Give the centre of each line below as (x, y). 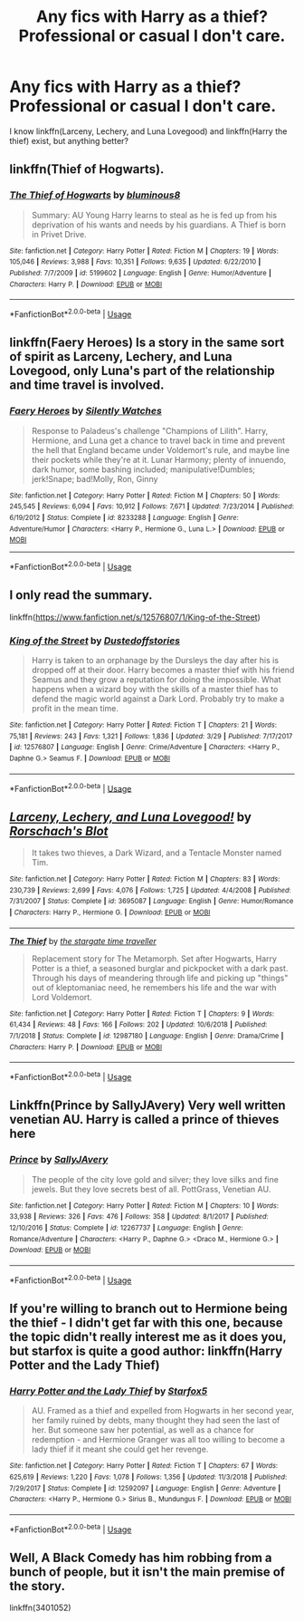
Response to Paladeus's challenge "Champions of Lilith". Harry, (150, 430)
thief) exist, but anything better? (69, 140)
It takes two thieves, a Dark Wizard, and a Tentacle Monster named (157, 853)
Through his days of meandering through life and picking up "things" (160, 978)
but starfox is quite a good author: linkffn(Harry (146, 1351)
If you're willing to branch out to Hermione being (148, 1308)
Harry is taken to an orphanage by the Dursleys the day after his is (155, 660)
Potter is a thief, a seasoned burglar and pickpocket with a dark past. (160, 968)
